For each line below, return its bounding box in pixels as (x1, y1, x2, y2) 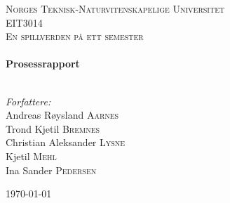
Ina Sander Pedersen (6, 162, 97, 177)
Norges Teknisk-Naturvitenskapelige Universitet (6, 1, 225, 15)
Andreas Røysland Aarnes (6, 107, 119, 122)
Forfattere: (6, 93, 51, 108)
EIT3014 (6, 15, 43, 30)
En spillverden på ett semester (6, 29, 144, 44)
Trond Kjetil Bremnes (6, 121, 100, 136)
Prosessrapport (6, 56, 80, 71)
